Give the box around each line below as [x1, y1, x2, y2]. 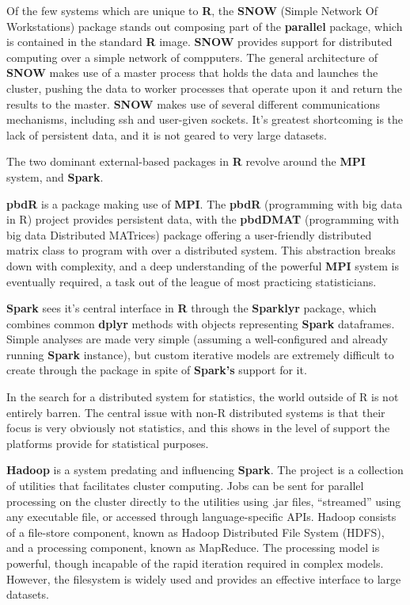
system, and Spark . [6, 168, 104, 185]
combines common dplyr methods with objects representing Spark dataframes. [6, 315, 395, 331]
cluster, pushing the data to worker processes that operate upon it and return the [6, 79, 403, 96]
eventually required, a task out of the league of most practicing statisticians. [6, 273, 377, 289]
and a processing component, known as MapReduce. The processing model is [6, 539, 380, 556]
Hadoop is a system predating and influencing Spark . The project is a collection [6, 461, 404, 478]
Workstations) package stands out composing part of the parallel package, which [6, 17, 403, 34]
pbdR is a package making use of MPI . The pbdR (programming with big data [6, 195, 403, 212]
